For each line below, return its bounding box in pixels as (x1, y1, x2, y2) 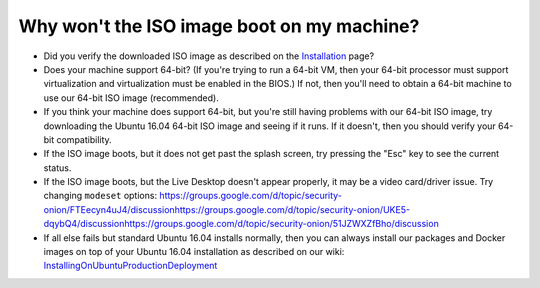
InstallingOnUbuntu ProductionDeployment (43, 260, 218, 272)
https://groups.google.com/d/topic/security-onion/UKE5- (174, 203, 410, 215)
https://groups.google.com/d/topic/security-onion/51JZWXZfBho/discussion (123, 218, 439, 230)
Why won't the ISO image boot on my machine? (18, 15, 420, 37)
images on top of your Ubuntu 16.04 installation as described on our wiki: (43, 246, 345, 258)
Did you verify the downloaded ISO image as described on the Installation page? (43, 50, 375, 62)
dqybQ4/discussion (43, 218, 125, 230)
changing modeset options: (43, 190, 158, 202)
